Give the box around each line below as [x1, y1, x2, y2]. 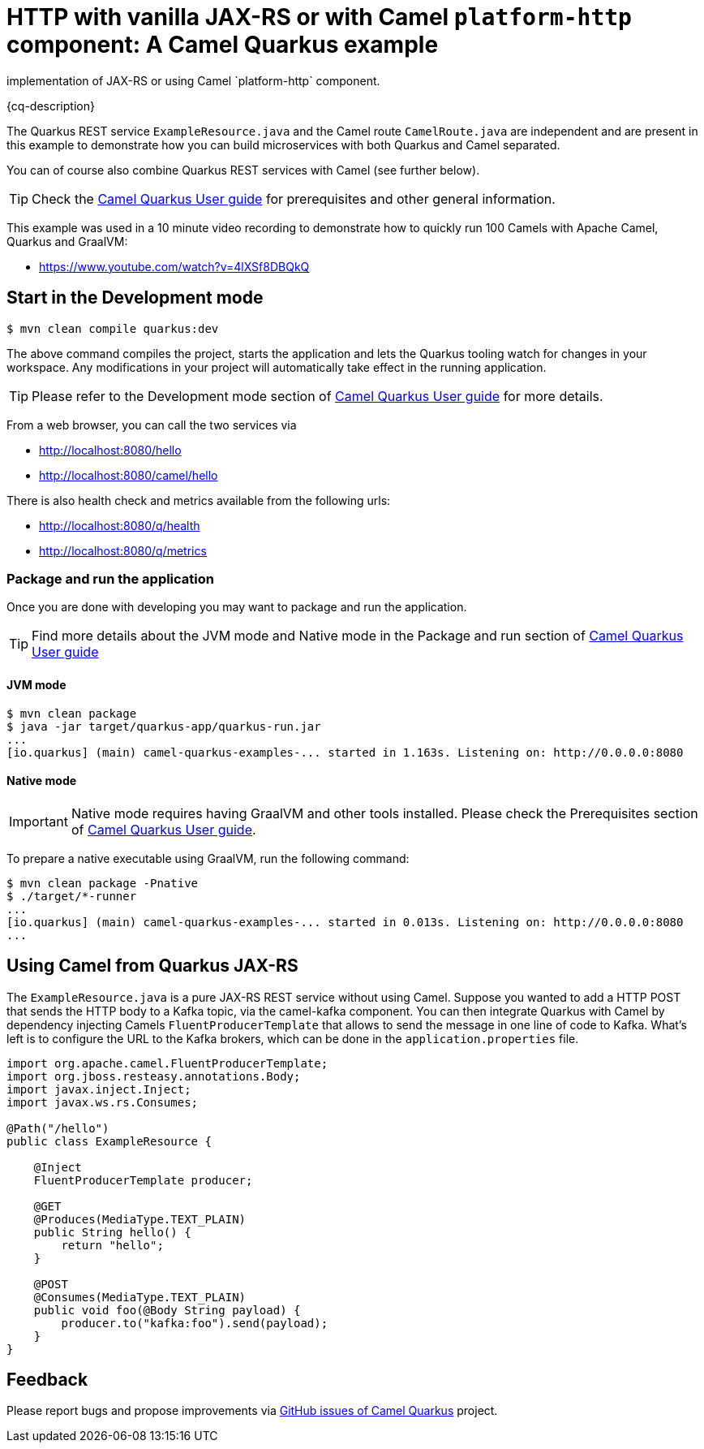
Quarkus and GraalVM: [6, 234, 128, 248]
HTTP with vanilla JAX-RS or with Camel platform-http [6, 3, 632, 31]
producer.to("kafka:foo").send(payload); [61, 1316, 328, 1330]
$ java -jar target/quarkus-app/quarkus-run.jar [6, 719, 321, 733]
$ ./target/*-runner [6, 889, 137, 903]
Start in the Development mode [6, 287, 264, 308]
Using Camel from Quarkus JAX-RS [6, 955, 298, 977]
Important [9, 813, 68, 830]
